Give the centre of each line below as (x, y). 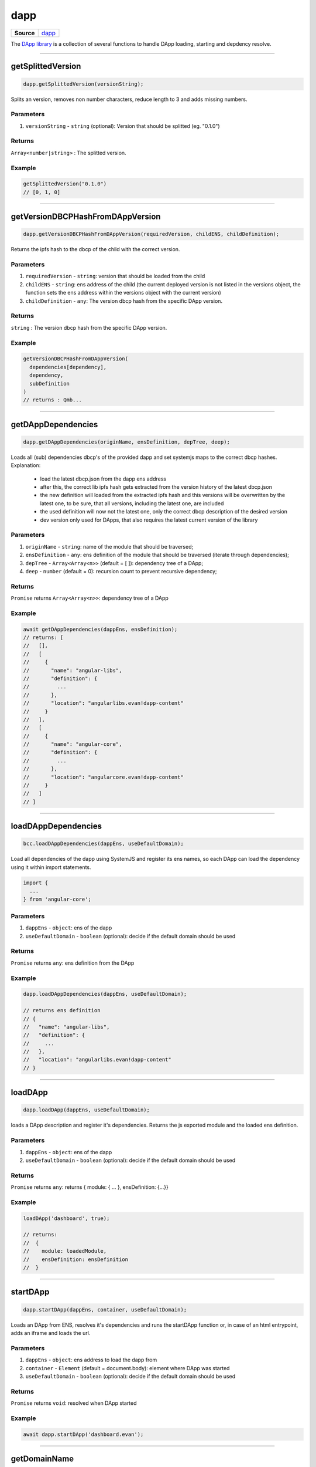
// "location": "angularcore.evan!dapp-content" (103, 777)
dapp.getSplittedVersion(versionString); (83, 84)
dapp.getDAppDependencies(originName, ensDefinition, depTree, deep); (127, 442)
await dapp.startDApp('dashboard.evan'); (83, 1434)
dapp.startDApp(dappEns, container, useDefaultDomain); (105, 1309)
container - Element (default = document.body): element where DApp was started (128, 1368)
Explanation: (26, 465)
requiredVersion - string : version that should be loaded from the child (115, 276)
